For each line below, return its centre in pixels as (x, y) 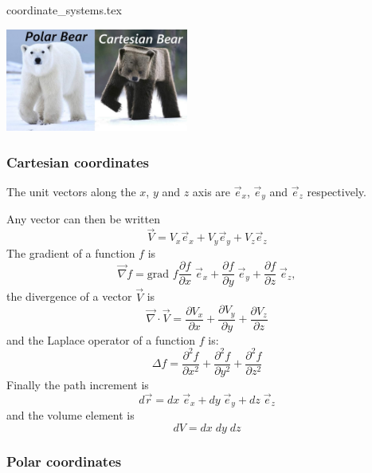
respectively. (337, 191)
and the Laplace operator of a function (101, 339)
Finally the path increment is (78, 384)
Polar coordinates (64, 461)
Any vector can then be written (83, 219)
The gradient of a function (71, 252)
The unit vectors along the (71, 191)
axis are (211, 191)
